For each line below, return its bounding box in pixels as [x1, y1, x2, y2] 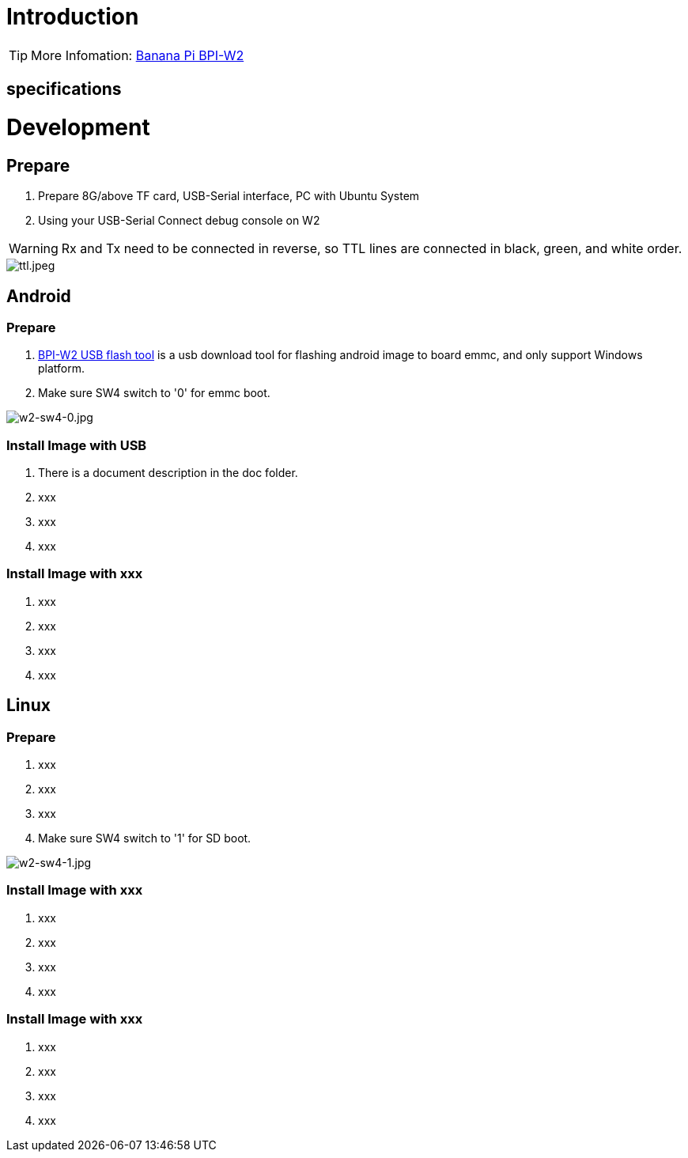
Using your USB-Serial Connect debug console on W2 [38, 214, 320, 228]
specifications [6, 79, 122, 100]
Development [6, 113, 150, 141]
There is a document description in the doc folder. [38, 466, 298, 480]
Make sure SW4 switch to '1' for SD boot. [38, 831, 251, 846]
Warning [9, 240, 59, 257]
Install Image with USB [6, 437, 147, 453]
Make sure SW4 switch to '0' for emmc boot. [38, 386, 270, 400]
